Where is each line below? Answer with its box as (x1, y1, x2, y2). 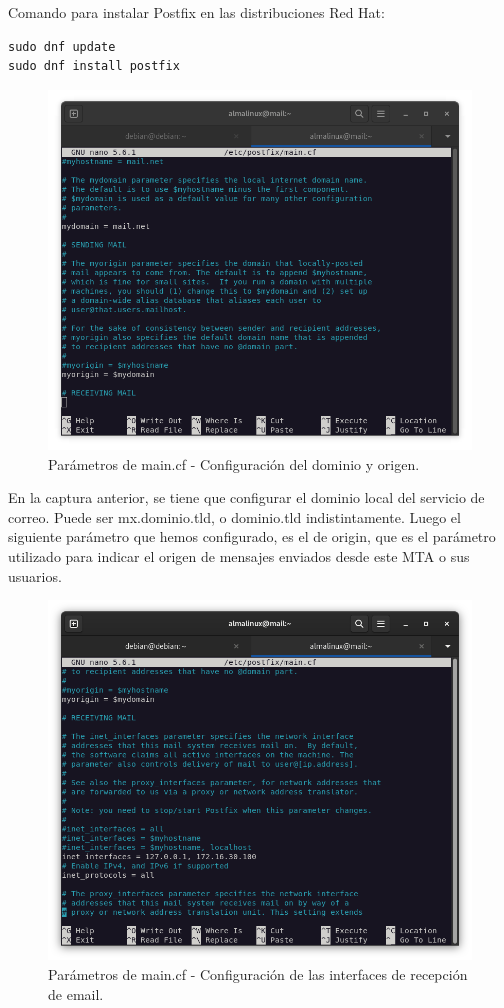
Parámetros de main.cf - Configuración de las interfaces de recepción (48, 963, 468, 984)
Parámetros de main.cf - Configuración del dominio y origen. (48, 453, 420, 474)
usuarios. (8, 565, 62, 586)
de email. (48, 983, 104, 1004)
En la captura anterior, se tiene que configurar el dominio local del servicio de (8, 487, 485, 508)
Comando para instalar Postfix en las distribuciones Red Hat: (8, 2, 385, 22)
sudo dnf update (8, 39, 116, 54)
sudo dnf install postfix (8, 59, 180, 74)
